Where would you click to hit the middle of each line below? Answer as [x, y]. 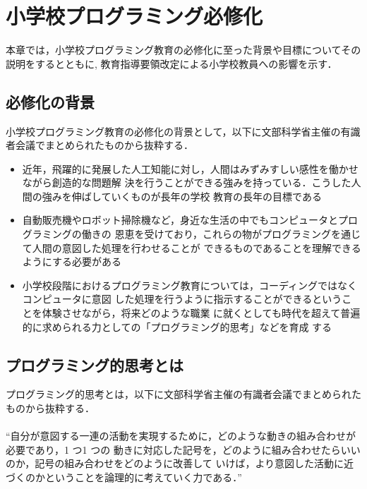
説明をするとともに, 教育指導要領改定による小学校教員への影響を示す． [172, 63]
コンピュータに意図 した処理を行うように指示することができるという [182, 299]
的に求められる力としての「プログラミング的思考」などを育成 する [177, 326]
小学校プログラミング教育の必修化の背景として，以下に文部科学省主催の [173, 131]
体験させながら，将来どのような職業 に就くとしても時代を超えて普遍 [201, 313]
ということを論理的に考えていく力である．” [143, 477]
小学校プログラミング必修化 [134, 16]
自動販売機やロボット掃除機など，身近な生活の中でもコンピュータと [180, 220]
